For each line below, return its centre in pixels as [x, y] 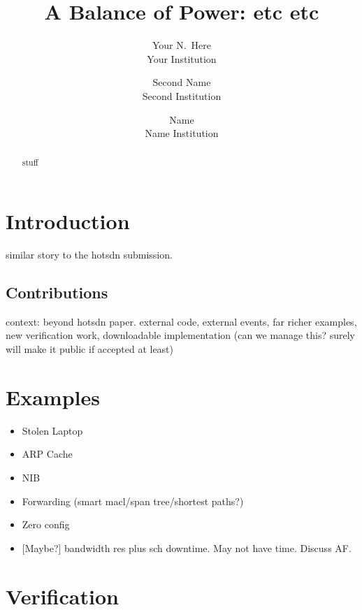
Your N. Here [182, 45]
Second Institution [182, 95]
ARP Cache [47, 454]
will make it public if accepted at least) [90, 349]
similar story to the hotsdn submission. [89, 255]
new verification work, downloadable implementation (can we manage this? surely [180, 335]
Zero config [46, 524]
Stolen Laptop [52, 430]
